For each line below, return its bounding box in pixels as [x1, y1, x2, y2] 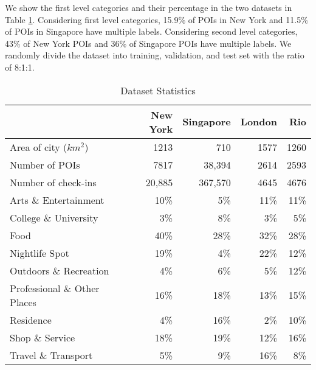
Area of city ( [10, 139, 67, 154]
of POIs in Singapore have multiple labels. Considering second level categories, [5, 25, 298, 38]
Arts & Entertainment [10, 192, 105, 207]
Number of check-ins [10, 175, 97, 189]
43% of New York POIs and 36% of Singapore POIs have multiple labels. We [5, 37, 292, 49]
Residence [10, 312, 52, 327]
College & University [10, 210, 98, 225]
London [240, 114, 277, 129]
